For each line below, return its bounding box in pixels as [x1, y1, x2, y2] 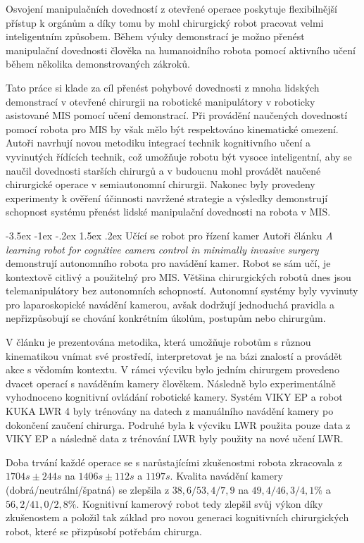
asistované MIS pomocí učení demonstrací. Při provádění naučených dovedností [6, 108, 348, 123]
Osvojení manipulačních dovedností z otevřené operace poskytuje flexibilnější [6, 1, 337, 15]
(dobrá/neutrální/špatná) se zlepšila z [6, 482, 170, 497]
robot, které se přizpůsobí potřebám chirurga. [6, 523, 202, 538]
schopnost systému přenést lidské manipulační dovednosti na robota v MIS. [6, 204, 331, 219]
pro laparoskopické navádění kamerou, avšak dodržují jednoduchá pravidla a [6, 297, 335, 311]
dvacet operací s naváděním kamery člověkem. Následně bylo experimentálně [6, 375, 336, 390]
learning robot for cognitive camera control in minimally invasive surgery [6, 242, 319, 256]
